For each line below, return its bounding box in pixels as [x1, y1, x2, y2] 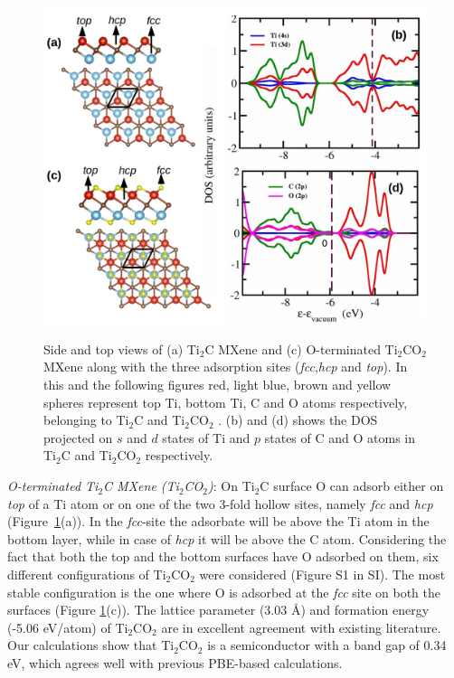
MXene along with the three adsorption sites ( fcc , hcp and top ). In [43, 357, 408, 376]
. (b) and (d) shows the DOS [218, 410, 378, 429]
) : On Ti [208, 476, 255, 495]
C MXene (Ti [103, 476, 179, 495]
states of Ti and [162, 428, 251, 447]
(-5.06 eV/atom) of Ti [7, 617, 128, 636]
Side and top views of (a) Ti [43, 339, 200, 358]
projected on [43, 428, 113, 447]
